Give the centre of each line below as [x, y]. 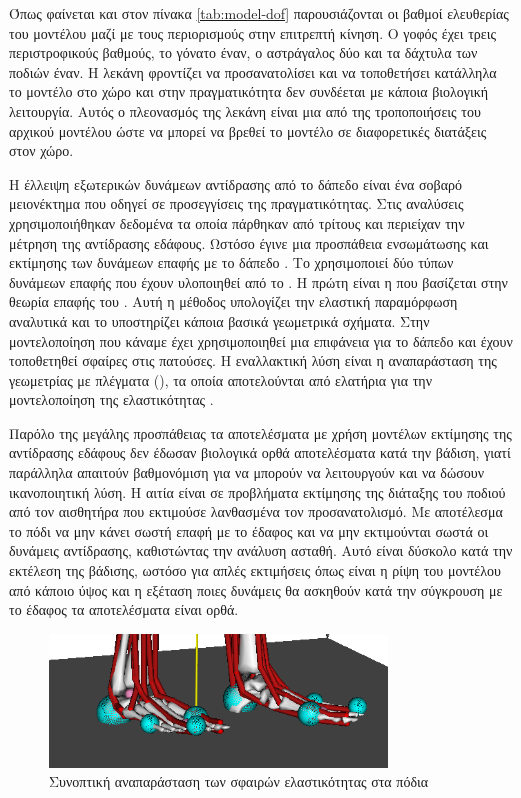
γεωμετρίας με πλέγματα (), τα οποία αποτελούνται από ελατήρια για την [221, 379]
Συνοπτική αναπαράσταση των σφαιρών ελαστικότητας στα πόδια [239, 781]
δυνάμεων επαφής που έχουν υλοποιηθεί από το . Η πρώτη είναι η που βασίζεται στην [258, 281]
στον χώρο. [41, 150]
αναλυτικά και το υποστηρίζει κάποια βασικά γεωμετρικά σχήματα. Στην [219, 320]
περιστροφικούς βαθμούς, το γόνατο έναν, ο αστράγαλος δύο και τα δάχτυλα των [243, 52]
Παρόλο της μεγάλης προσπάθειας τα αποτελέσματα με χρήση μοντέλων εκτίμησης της [260, 432]
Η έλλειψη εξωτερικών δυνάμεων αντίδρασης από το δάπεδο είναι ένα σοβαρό [236, 183]
